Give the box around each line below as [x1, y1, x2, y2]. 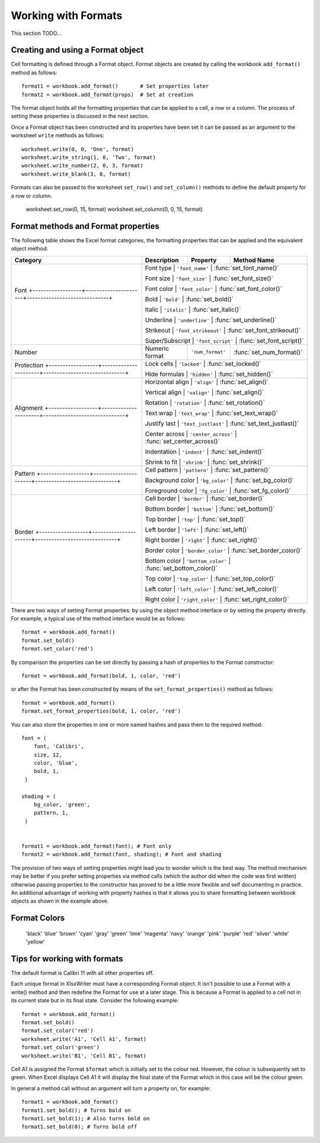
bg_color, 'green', [33, 802, 91, 808]
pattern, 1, [33, 809, 69, 816]
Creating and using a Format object [11, 45, 144, 55]
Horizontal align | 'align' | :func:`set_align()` [145, 378, 269, 386]
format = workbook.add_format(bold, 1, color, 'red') [21, 672, 181, 679]
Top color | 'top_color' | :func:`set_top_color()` [145, 574, 276, 582]
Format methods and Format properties [11, 221, 159, 231]
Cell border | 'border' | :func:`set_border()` [145, 494, 265, 502]
